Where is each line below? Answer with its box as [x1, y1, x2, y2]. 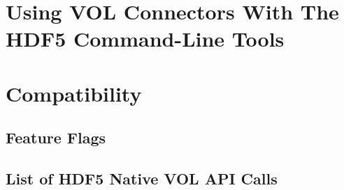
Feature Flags [6, 127, 106, 148]
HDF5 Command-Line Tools [6, 24, 285, 53]
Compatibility [6, 79, 142, 107]
